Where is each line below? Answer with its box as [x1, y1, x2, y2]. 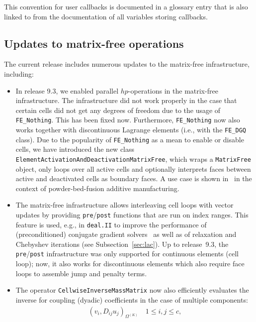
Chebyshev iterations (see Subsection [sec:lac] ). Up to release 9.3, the [15, 238, 229, 249]
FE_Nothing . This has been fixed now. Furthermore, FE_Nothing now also [15, 114, 240, 125]
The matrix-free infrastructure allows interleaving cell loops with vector [15, 200, 234, 210]
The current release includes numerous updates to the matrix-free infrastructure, [4, 59, 250, 69]
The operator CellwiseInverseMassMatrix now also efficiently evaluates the [15, 285, 249, 295]
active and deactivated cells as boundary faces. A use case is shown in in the [15, 173, 252, 184]
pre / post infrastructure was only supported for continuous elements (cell [15, 248, 239, 259]
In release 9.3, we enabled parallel [15, 85, 119, 96]
